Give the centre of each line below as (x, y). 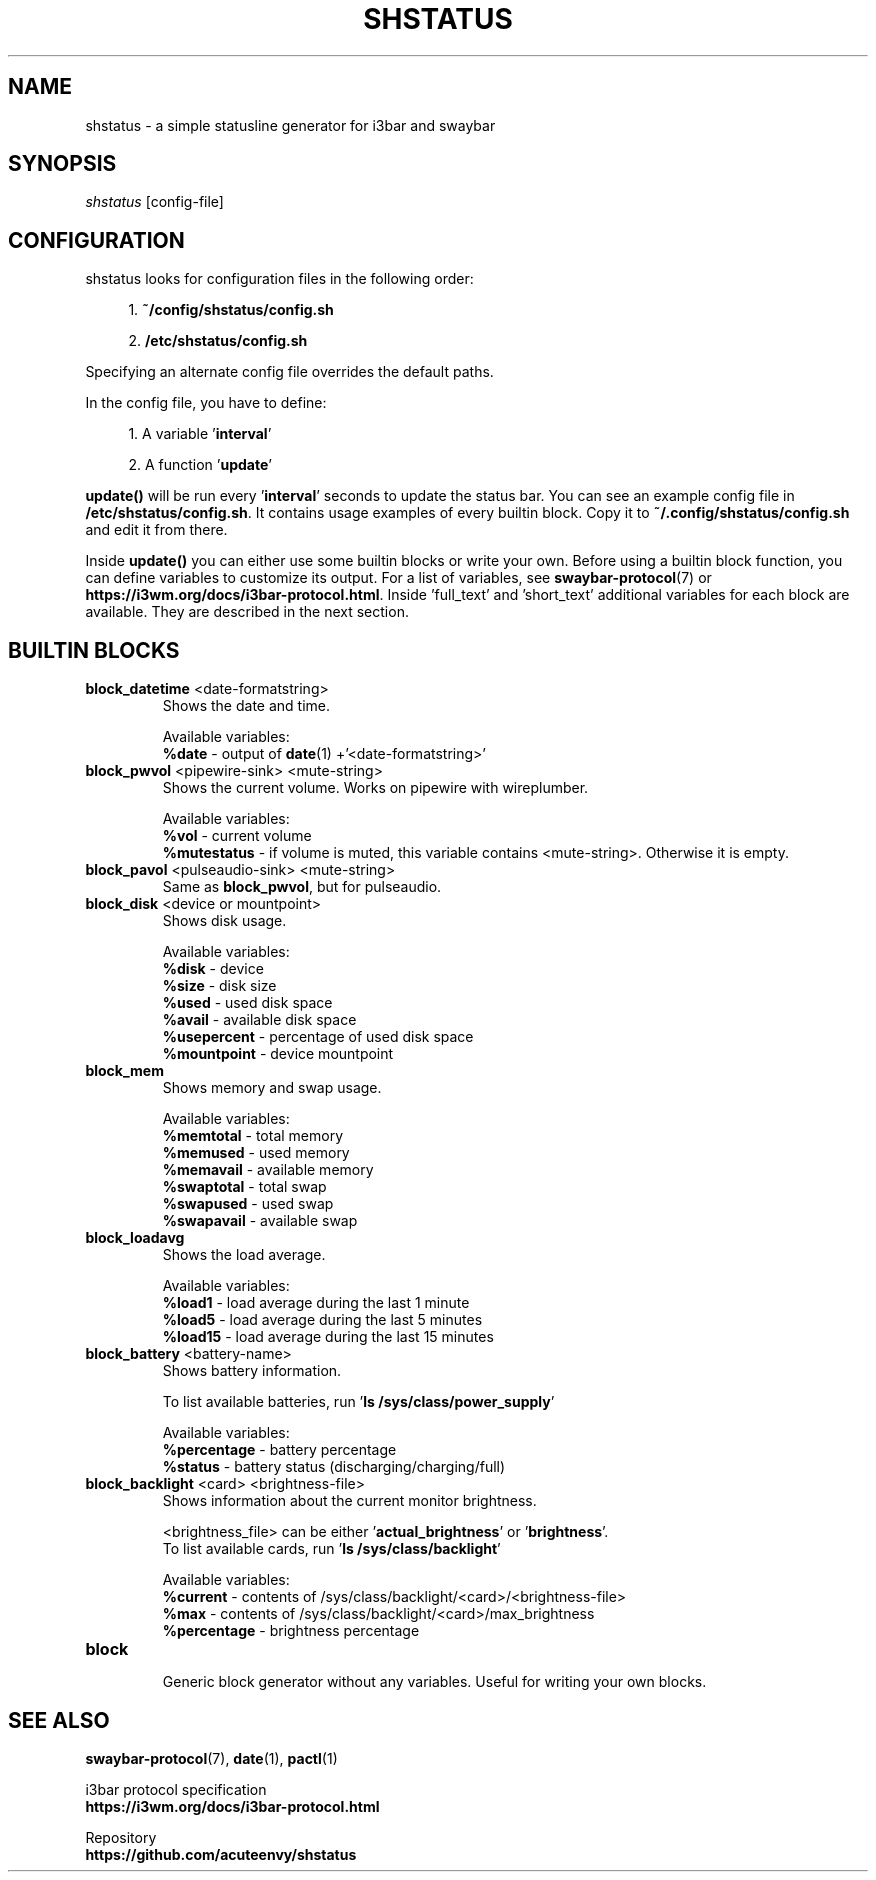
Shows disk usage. (224, 921)
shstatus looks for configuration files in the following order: (279, 279)
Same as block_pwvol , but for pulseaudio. (302, 887)
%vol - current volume (237, 836)
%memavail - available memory (268, 1170)
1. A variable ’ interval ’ (200, 434)
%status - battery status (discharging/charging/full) (334, 1467)
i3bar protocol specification (176, 1789)
